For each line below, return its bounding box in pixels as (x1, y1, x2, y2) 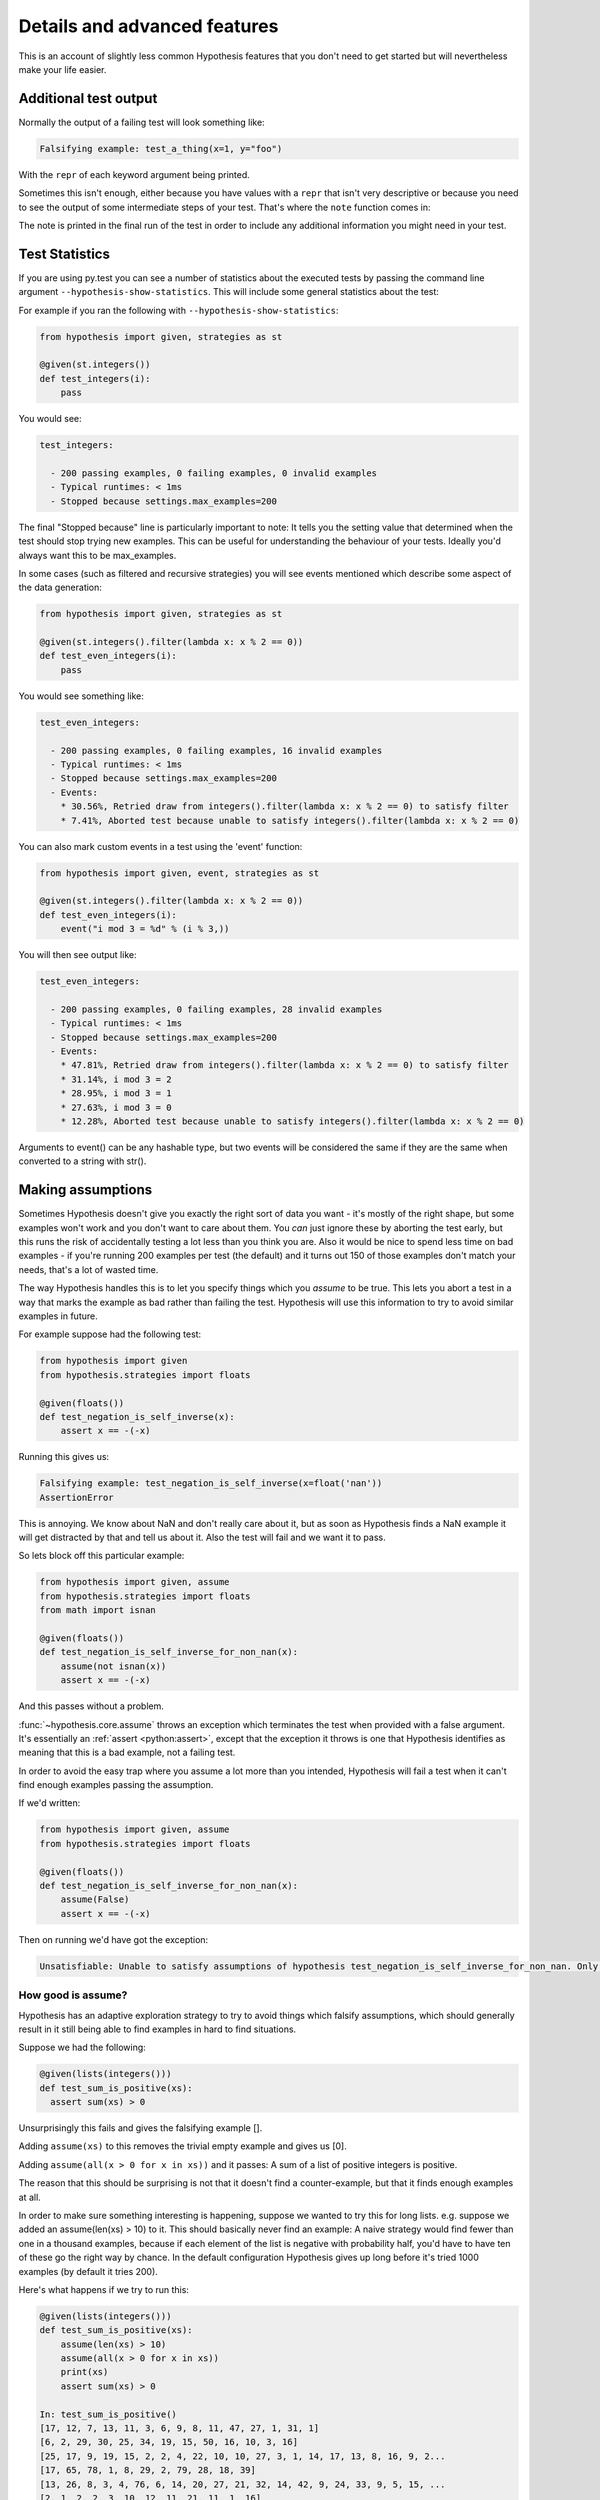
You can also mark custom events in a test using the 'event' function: (18, 840, 303, 852)
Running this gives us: (18, 1451, 110, 1463)
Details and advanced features (18, 15, 279, 37)
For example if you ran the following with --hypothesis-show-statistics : (18, 304, 339, 316)
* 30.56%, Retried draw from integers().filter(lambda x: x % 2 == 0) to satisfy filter (60, 801, 509, 812)
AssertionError (39, 1491, 114, 1503)
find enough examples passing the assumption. (18, 1779, 214, 1791)
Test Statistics (18, 245, 110, 262)
